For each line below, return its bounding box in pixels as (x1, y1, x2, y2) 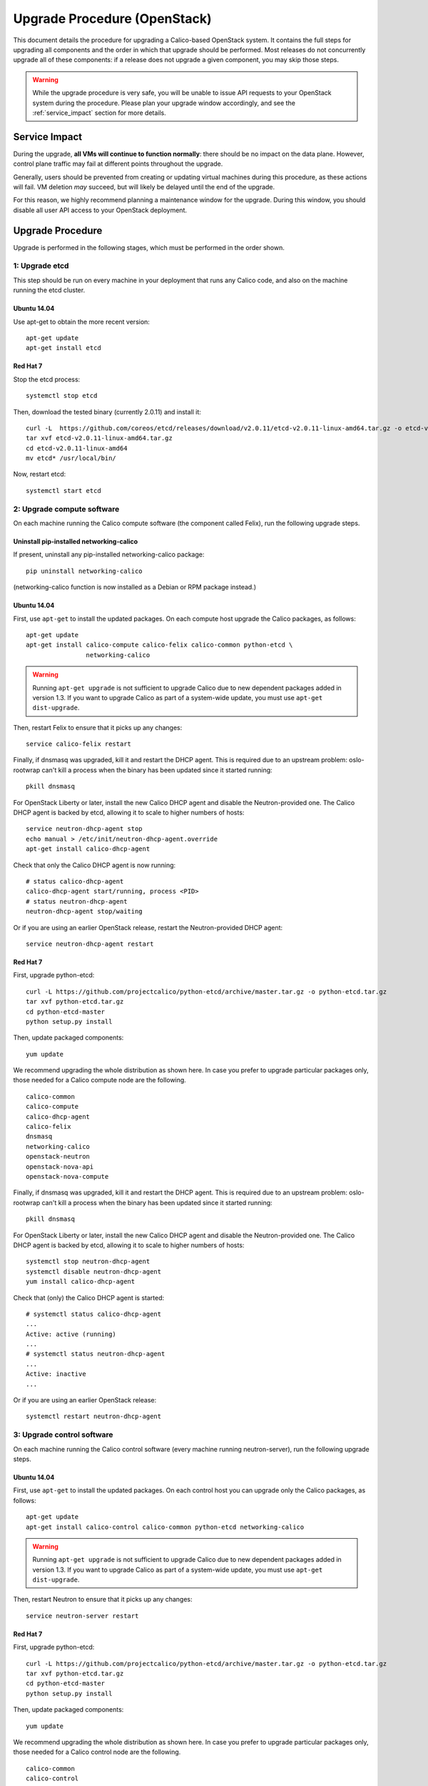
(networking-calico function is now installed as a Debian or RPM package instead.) (13, 583, 257, 592)
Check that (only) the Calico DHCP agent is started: (13, 1293, 164, 1302)
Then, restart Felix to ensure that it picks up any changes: (13, 723, 183, 732)
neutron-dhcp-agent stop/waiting (26, 907, 143, 916)
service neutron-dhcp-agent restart (26, 939, 154, 948)
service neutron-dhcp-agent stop (26, 825, 143, 833)
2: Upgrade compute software (13, 504, 120, 514)
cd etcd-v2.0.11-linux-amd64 (26, 444, 128, 452)
